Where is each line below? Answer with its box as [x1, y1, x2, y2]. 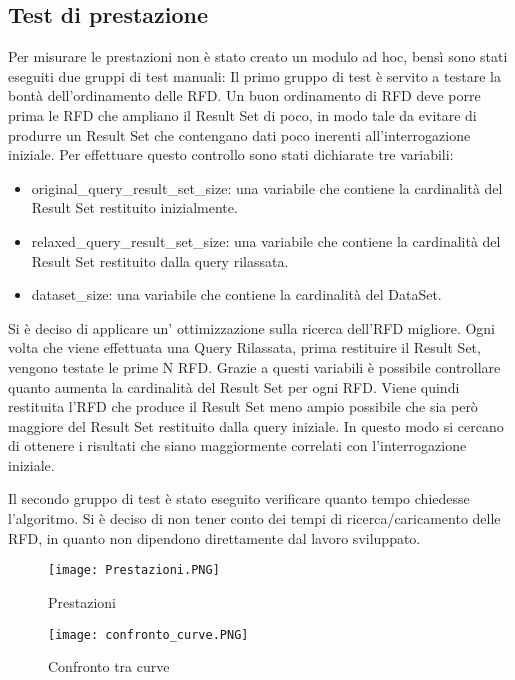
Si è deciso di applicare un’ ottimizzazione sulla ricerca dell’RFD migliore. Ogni [8, 317, 496, 338]
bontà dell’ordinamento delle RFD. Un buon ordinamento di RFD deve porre [8, 85, 481, 106]
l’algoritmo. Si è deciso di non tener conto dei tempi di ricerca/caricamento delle [8, 508, 501, 529]
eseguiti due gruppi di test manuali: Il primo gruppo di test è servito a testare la [8, 65, 501, 86]
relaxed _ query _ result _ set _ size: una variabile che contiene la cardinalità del [31, 230, 501, 251]
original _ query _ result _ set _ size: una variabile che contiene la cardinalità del [31, 177, 503, 198]
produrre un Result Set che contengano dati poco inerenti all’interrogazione [8, 124, 471, 145]
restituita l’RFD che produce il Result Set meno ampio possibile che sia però [8, 396, 478, 417]
